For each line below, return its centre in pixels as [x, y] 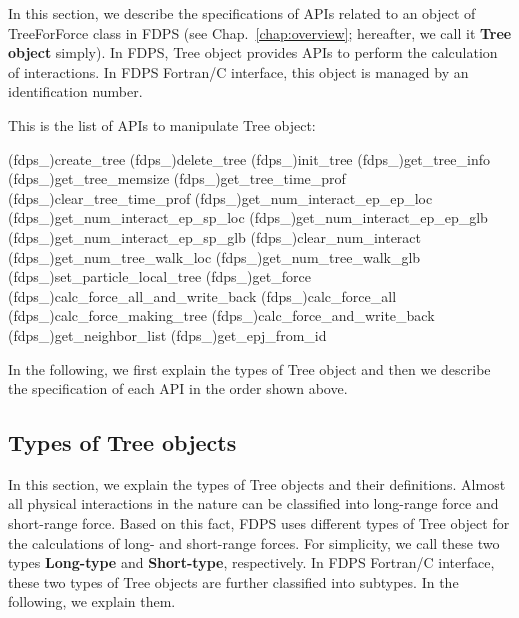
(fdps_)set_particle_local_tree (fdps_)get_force [159, 276]
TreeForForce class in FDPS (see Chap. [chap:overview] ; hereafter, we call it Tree [260, 32]
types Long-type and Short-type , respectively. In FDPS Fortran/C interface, [251, 562]
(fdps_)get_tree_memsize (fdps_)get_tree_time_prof [177, 178]
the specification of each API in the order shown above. [178, 388]
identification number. [75, 91]
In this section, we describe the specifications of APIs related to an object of [242, 13]
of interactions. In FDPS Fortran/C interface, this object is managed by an [238, 71]
